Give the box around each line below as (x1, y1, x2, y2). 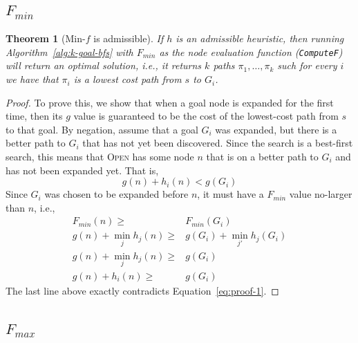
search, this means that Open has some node (6, 149, 194, 164)
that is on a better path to (206, 149, 319, 164)
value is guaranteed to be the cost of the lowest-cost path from (73, 109, 339, 123)
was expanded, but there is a (215, 122, 337, 136)
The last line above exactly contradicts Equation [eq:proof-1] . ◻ (6, 283, 279, 297)
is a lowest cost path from (73, 72, 182, 86)
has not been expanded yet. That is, (6, 163, 159, 177)
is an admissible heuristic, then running (176, 31, 344, 46)
